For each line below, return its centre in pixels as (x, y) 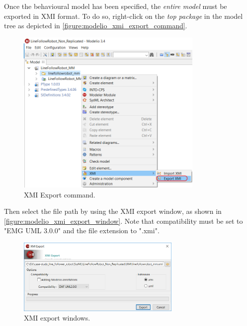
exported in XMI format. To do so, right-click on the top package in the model (123, 16)
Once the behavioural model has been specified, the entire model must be (116, 6)
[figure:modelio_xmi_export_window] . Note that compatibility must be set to (123, 221)
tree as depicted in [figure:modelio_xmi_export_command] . (96, 26)
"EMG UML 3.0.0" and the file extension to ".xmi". (82, 230)
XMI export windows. (57, 318)
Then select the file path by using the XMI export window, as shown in (113, 211)
